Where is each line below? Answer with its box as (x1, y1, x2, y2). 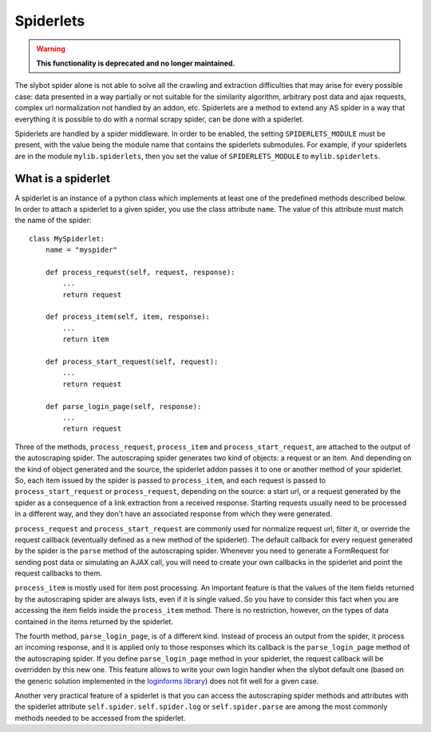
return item (62, 335, 109, 344)
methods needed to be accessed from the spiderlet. (14, 713, 186, 722)
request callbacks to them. (14, 568, 103, 579)
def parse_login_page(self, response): (45, 402, 202, 411)
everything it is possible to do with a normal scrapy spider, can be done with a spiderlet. (14, 114, 305, 124)
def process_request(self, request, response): (45, 268, 235, 276)
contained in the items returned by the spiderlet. (14, 616, 173, 627)
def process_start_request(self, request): (45, 357, 219, 367)
